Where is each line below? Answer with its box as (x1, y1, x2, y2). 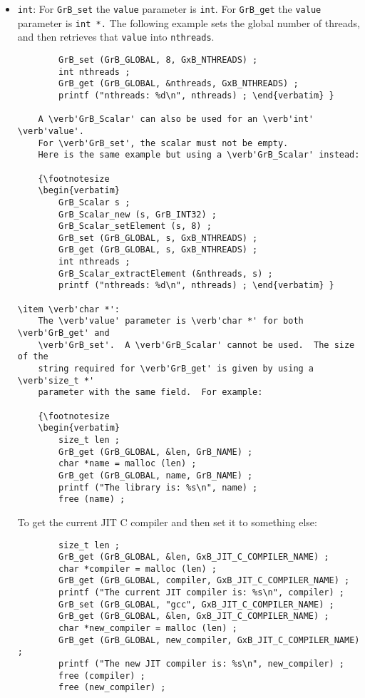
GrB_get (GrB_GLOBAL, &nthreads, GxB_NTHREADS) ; (58, 78, 299, 89)
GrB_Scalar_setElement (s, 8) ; (58, 221, 212, 232)
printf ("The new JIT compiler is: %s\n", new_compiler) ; (58, 659, 344, 669)
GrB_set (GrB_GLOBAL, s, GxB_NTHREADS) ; (58, 232, 258, 243)
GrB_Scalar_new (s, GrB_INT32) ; (58, 209, 217, 220)
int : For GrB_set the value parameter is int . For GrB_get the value (17, 1, 322, 16)
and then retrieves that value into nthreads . (17, 29, 215, 44)
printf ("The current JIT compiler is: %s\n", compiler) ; (58, 587, 344, 598)
